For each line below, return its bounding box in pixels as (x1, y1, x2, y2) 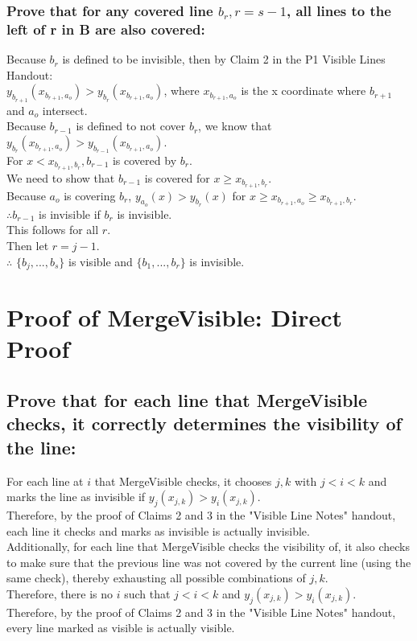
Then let (6, 237, 49, 254)
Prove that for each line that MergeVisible (6, 388, 368, 413)
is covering (64, 187, 116, 203)
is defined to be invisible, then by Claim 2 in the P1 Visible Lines (62, 51, 386, 68)
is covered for (144, 169, 210, 186)
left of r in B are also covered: (6, 18, 205, 39)
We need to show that (6, 169, 115, 186)
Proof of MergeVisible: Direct (6, 301, 342, 334)
